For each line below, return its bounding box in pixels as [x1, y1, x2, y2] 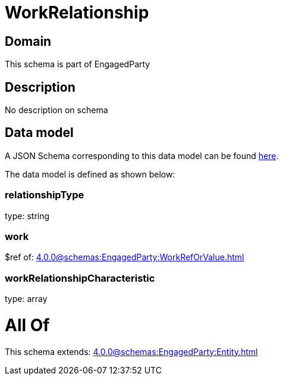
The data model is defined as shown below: [5, 169, 175, 179]
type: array [5, 294, 48, 304]
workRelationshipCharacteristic [5, 272, 155, 284]
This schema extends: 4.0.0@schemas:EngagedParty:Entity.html [5, 346, 258, 357]
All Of [5, 314, 50, 335]
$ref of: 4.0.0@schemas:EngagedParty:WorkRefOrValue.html [5, 252, 244, 263]
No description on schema [5, 105, 108, 116]
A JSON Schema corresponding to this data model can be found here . [5, 150, 279, 161]
